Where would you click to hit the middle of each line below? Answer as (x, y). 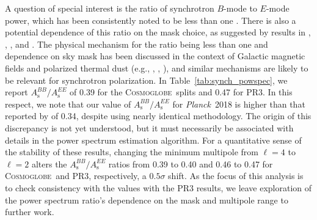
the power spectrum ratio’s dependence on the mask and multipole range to (147, 200)
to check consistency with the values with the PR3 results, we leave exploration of (158, 187)
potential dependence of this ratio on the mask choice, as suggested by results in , (158, 32)
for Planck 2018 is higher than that (239, 104)
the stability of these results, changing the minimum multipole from (132, 152)
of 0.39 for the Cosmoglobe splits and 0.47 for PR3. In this (181, 92)
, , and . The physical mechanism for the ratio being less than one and (137, 44)
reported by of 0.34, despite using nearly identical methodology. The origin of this (158, 116)
